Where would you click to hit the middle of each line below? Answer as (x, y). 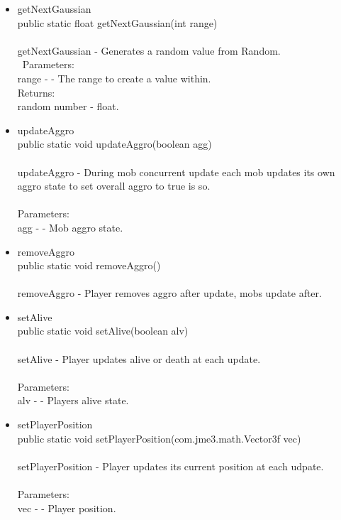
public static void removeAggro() (89, 265)
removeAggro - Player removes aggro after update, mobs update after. (169, 293)
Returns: (36, 92)
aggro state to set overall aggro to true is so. (114, 186)
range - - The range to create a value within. (114, 78)
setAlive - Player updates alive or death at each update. (139, 358)
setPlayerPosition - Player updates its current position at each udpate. (170, 466)
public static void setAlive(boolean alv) (103, 331)
